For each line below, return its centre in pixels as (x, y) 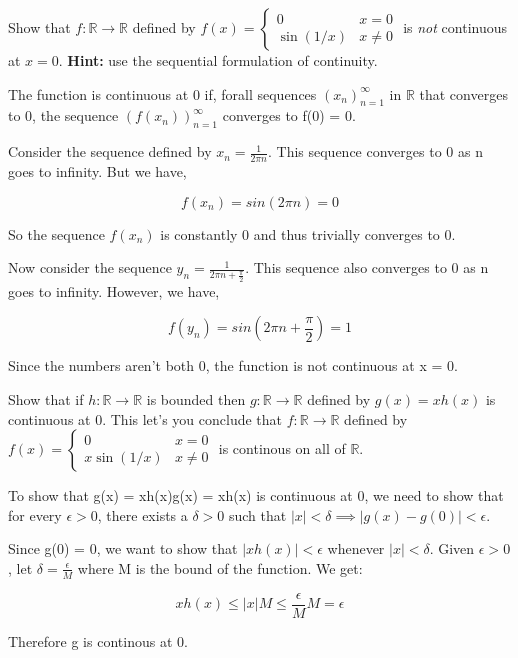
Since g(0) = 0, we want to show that (123, 548)
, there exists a (142, 514)
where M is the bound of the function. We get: (220, 567)
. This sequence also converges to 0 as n (367, 267)
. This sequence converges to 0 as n (375, 151)
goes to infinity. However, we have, (114, 290)
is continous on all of (282, 448)
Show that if (46, 398)
